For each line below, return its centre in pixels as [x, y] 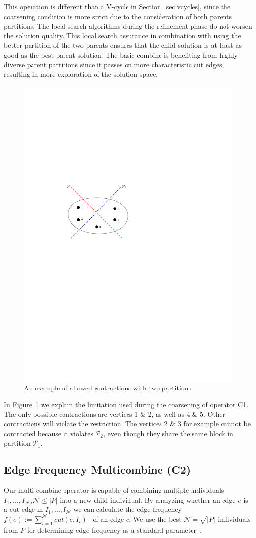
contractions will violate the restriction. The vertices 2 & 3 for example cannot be [127, 424]
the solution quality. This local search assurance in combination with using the [123, 35]
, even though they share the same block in [168, 433]
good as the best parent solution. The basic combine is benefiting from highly [121, 54]
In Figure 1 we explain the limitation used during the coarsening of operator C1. [126, 404]
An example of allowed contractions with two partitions [108, 388]
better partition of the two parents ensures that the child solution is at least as [123, 45]
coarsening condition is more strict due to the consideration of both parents [118, 16]
